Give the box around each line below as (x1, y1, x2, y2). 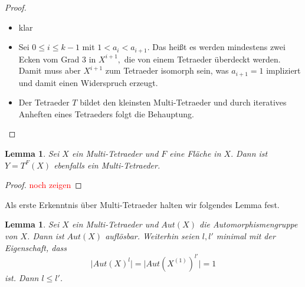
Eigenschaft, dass (5, 241, 67, 253)
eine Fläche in (169, 147, 221, 160)
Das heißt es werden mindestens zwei (152, 41, 286, 53)
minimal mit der (216, 230, 276, 242)
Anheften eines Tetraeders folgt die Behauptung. (18, 107, 194, 120)
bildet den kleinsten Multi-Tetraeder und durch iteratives (80, 96, 287, 108)
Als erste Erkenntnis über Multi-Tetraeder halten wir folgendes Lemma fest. (5, 198, 280, 210)
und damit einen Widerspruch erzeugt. (18, 76, 158, 88)
